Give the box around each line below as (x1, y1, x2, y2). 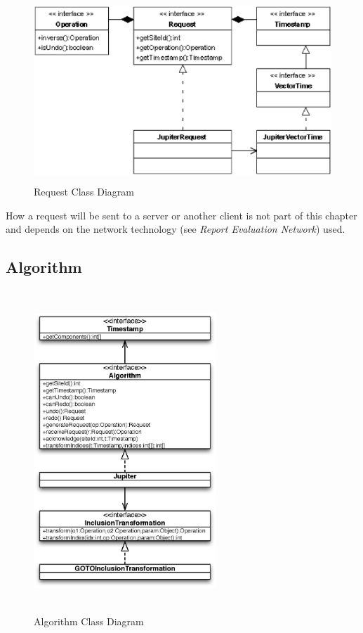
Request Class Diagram (34, 184, 134, 199)
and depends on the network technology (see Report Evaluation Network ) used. (6, 222, 345, 236)
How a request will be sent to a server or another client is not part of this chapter (6, 207, 357, 222)
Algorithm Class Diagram (34, 613, 144, 628)
